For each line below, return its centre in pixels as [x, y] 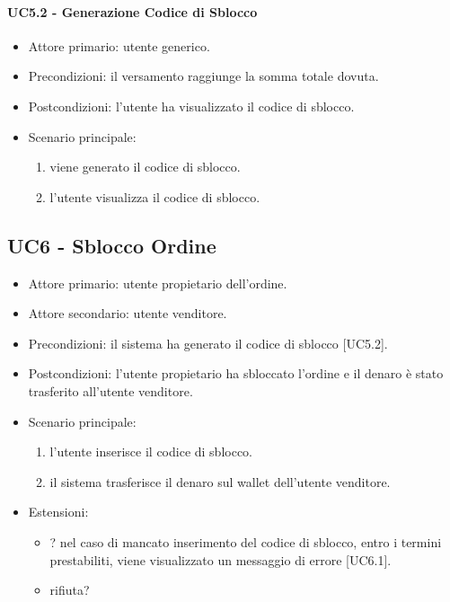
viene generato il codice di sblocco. [145, 167]
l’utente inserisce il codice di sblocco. [151, 451]
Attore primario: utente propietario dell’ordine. [158, 283]
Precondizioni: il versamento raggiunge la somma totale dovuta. [203, 76]
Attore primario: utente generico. [119, 45]
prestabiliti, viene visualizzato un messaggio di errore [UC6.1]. [221, 559]
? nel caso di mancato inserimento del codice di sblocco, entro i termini [246, 541]
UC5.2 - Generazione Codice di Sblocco [132, 11]
